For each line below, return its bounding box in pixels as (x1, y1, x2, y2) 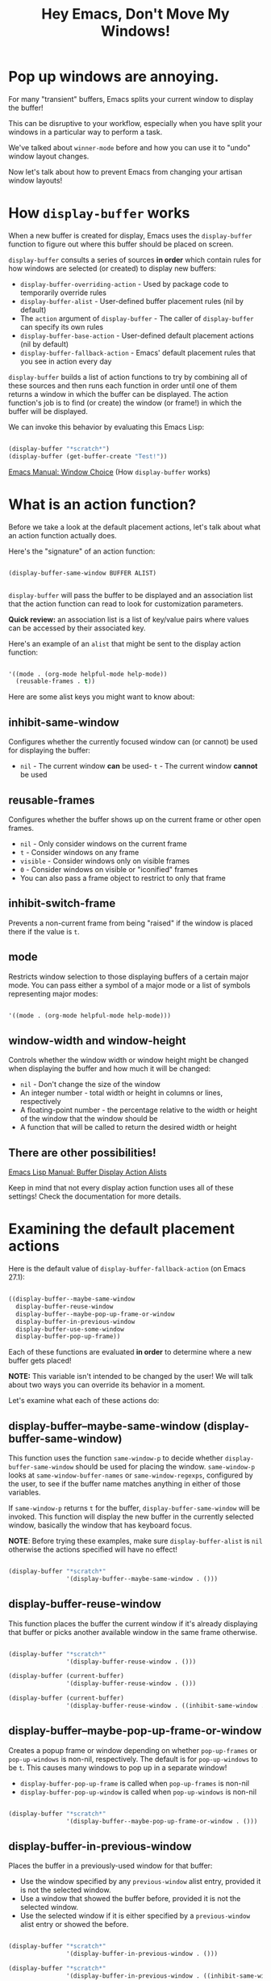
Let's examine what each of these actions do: (8, 1396, 160, 1406)
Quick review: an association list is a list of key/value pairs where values (8, 614, 249, 624)
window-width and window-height (8, 1034, 186, 1047)
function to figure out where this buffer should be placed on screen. (8, 239, 234, 249)
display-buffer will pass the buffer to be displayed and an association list (8, 590, 253, 600)
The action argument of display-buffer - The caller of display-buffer (19, 313, 254, 323)
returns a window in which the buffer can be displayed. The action (8, 389, 228, 398)
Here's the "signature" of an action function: (8, 546, 156, 556)
